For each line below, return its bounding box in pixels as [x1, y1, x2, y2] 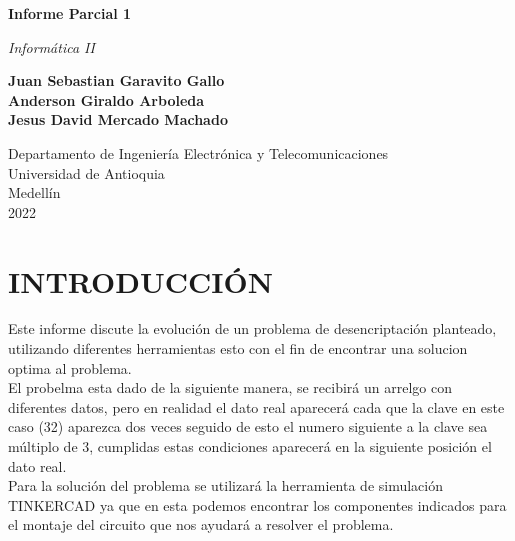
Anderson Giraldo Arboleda [8, 89, 205, 110]
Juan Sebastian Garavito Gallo [8, 70, 225, 91]
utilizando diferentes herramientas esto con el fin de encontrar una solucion [8, 338, 468, 359]
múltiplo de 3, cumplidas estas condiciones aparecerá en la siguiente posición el [8, 436, 492, 457]
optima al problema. [8, 357, 132, 378]
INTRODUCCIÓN [8, 260, 273, 301]
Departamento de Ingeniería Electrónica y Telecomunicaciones [8, 142, 389, 163]
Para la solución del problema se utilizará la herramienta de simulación [8, 475, 444, 496]
